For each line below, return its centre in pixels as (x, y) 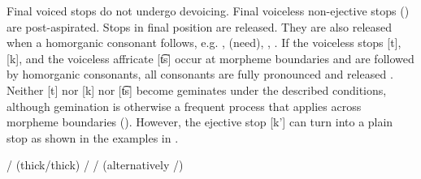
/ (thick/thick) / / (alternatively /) (95, 165)
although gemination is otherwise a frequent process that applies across (184, 106)
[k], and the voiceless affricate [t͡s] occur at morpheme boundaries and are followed (210, 58)
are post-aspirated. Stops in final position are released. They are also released (200, 26)
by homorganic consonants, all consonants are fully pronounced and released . (200, 74)
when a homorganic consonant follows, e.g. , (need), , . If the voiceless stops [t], (204, 43)
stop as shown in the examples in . (93, 137)
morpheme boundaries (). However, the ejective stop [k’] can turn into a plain (200, 122)
